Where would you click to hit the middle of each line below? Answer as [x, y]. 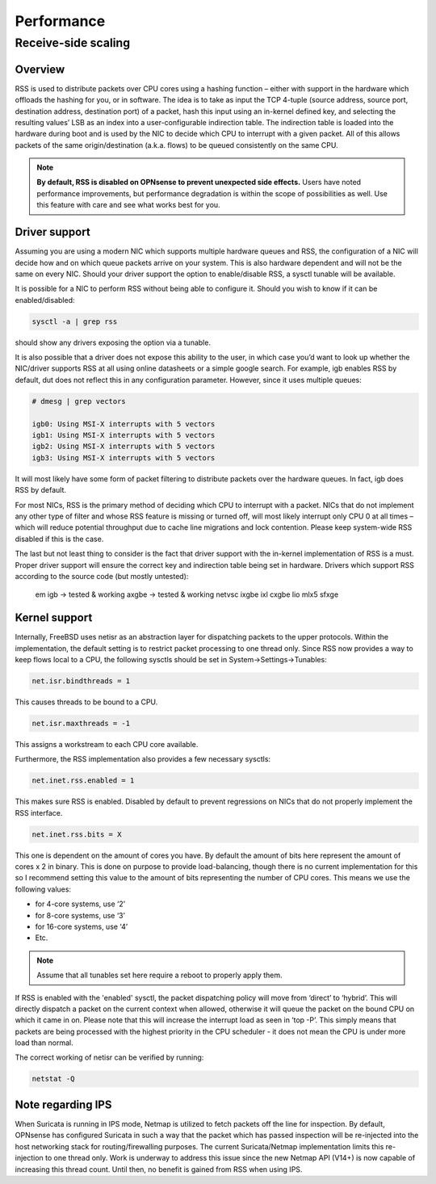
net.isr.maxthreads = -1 [81, 723]
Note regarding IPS [63, 1104]
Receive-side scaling [73, 43]
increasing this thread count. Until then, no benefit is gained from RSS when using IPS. [159, 1169]
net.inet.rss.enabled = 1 [83, 781]
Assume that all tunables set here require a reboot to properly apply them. [159, 975]
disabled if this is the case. [59, 539]
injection [29, 1158]
